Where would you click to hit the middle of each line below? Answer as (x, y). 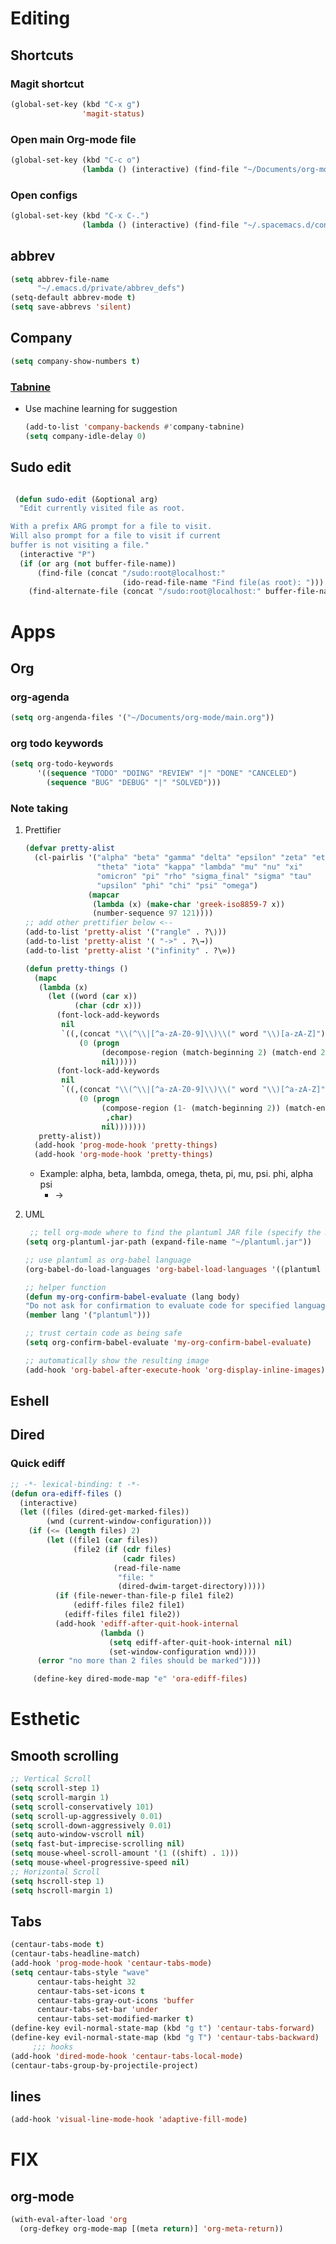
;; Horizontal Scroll (55, 1872)
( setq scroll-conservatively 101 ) (82, 1807)
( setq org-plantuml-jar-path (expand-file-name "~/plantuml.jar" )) (168, 1242)
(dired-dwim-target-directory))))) (192, 1587)
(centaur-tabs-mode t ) (57, 1945)
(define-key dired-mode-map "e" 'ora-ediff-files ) (140, 1679)
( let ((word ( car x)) (92, 997)
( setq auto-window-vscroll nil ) (77, 1835)
